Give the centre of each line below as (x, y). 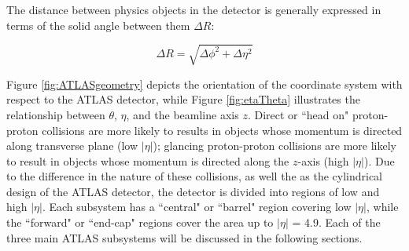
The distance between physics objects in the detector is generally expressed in (194, 9)
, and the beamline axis (182, 114)
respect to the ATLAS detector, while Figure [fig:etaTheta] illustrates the (183, 99)
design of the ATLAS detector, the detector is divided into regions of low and (193, 191)
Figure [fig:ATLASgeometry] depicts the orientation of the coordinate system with (204, 84)
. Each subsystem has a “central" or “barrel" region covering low (197, 207)
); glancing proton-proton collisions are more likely (275, 146)
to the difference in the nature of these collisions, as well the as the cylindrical (195, 176)
